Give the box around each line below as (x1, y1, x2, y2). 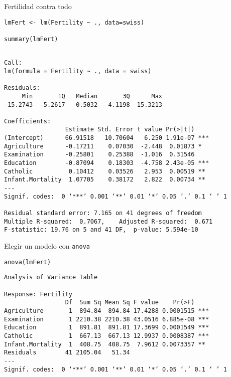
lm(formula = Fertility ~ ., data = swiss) (4, 67, 152, 75)
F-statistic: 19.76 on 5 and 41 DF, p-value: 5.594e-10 (4, 226, 198, 234)
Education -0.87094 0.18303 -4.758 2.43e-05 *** (4, 159, 209, 167)
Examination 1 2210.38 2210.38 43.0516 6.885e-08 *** (4, 315, 209, 323)
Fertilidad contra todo (4, 1, 72, 11)
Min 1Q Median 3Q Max (22, 92, 162, 100)
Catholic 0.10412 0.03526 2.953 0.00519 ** (4, 167, 205, 175)
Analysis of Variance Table (4, 274, 98, 281)
